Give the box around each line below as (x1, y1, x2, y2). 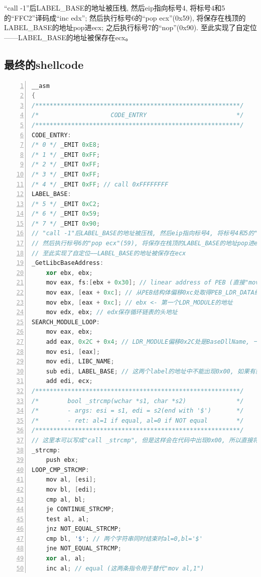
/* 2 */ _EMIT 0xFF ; (32, 161, 100, 168)
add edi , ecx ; (46, 377, 93, 385)
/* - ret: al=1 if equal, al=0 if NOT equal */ (32, 417, 244, 424)
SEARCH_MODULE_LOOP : (32, 318, 100, 326)
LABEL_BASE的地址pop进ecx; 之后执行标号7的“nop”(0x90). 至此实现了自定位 (4, 22, 257, 33)
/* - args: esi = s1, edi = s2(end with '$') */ (32, 407, 244, 415)
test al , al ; (46, 515, 89, 523)
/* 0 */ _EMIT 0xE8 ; (32, 141, 100, 149)
